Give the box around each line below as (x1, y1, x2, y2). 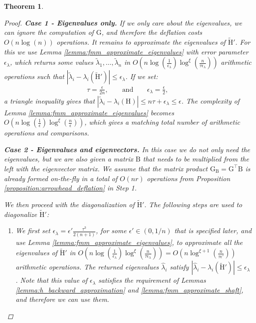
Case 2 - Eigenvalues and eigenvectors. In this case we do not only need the (4, 144, 250, 154)
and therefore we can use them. (15, 294, 110, 304)
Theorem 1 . (4, 1, 44, 11)
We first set (15, 225, 51, 236)
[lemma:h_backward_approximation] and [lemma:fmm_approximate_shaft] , (15, 284, 244, 295)
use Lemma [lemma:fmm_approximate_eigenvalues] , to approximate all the (15, 237, 243, 247)
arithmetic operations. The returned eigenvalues (15, 262, 159, 272)
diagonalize (4, 209, 37, 219)
